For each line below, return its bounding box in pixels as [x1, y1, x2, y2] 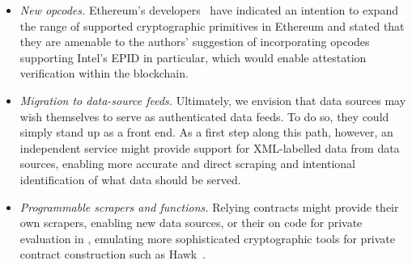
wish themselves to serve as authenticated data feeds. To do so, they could [19, 107, 389, 124]
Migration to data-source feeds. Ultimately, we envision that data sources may [19, 91, 406, 108]
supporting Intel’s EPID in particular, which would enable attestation [19, 48, 367, 65]
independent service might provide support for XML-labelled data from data [19, 139, 400, 156]
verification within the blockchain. [19, 65, 189, 82]
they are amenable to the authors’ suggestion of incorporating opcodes [19, 33, 370, 50]
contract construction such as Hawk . [19, 246, 206, 263]
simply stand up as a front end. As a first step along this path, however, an [19, 124, 393, 141]
